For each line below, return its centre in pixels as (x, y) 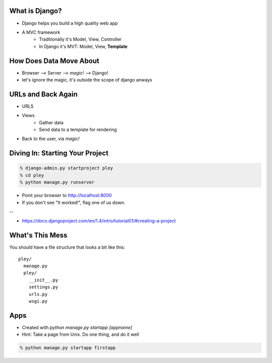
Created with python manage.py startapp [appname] (77, 327)
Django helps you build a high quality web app (70, 23)
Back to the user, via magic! (51, 139)
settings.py (43, 287)
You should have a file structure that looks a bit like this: (67, 247)
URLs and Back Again (44, 94)
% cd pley (32, 175)
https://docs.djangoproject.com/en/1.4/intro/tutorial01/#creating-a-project (99, 221)
